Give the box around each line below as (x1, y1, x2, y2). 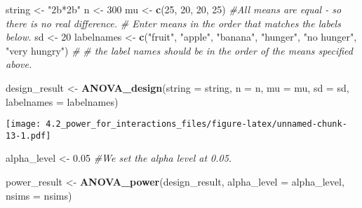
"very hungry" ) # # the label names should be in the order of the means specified (6, 43, 353, 57)
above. (6, 57, 32, 71)
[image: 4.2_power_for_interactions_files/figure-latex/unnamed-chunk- (6, 119, 347, 130)
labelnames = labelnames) (6, 94, 119, 109)
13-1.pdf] (6, 130, 51, 141)
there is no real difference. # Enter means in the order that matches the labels (6, 15, 341, 30)
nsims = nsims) (6, 188, 72, 202)
